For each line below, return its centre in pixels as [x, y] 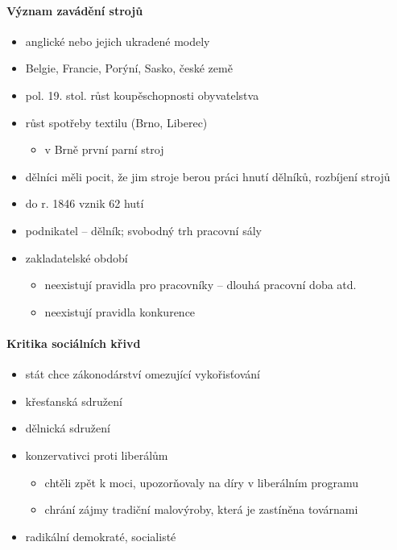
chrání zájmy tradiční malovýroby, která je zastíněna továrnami [201, 509]
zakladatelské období [77, 257]
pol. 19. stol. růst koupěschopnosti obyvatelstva [142, 95]
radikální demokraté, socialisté [101, 536]
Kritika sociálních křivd [74, 343]
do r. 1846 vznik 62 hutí [85, 203]
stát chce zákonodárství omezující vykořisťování [143, 374]
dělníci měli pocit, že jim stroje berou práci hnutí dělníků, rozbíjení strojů [208, 176]
